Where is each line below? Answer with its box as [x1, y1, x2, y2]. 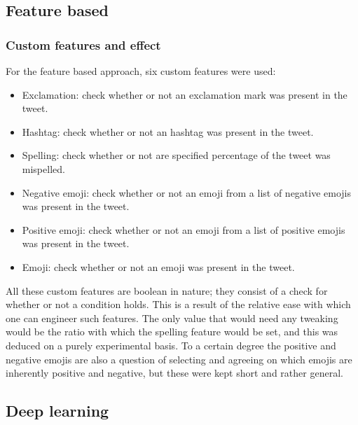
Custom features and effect [6, 36, 161, 53]
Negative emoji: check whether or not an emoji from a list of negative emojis [22, 185, 352, 200]
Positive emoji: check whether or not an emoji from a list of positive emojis [22, 222, 345, 237]
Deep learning [6, 400, 109, 421]
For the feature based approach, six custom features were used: [6, 64, 276, 78]
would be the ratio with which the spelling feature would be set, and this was [6, 324, 338, 339]
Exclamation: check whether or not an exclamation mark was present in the [22, 87, 347, 102]
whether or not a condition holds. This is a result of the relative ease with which [6, 297, 351, 312]
